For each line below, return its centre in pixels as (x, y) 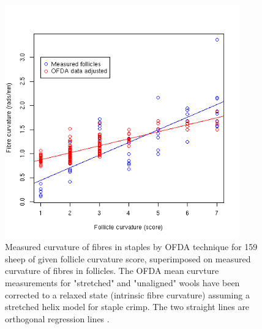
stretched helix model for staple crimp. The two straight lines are (127, 307)
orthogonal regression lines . (57, 318)
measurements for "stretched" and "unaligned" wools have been (122, 282)
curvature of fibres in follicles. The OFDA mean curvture (112, 271)
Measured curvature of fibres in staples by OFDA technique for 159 (131, 247)
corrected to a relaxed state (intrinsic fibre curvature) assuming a (127, 294)
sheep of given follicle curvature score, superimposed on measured (128, 258)
